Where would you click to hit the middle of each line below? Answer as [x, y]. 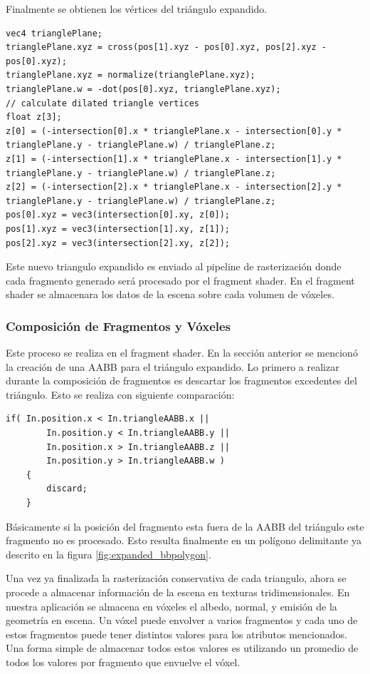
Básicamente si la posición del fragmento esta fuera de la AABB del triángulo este [185, 526]
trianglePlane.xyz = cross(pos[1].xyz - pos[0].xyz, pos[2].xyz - [166, 47]
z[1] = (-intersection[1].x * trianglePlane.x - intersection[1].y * [174, 159]
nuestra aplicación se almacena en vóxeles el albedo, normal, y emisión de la [171, 606]
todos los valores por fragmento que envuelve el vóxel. [123, 662]
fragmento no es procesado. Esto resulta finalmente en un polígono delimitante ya [184, 540]
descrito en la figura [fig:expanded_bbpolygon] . [109, 554]
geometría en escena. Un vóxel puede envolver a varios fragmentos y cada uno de [182, 620]
